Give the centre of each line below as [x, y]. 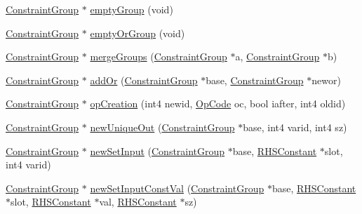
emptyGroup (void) [132, 9]
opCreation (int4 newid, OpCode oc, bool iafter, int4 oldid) [218, 103]
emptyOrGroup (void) [138, 33]
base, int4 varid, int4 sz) [295, 127]
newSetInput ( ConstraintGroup [157, 151]
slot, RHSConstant [51, 202]
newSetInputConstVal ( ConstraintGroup [177, 188]
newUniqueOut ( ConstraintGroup [162, 127]
